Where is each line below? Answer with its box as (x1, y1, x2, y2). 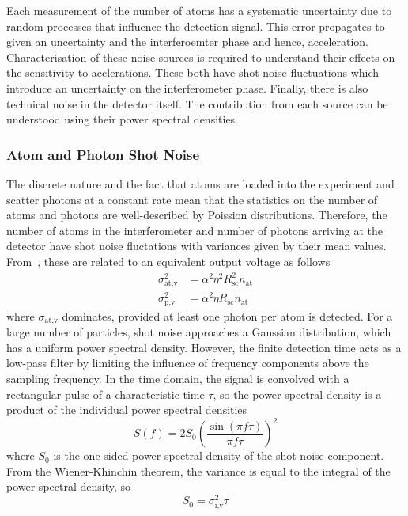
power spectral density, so (6, 478, 131, 495)
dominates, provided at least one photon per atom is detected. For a (62, 307, 393, 324)
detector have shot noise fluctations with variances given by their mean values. (6, 237, 387, 254)
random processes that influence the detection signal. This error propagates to (6, 17, 385, 34)
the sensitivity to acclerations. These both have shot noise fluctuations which (6, 64, 380, 81)
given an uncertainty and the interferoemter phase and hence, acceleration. (6, 33, 368, 50)
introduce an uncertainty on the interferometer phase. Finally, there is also (6, 79, 368, 96)
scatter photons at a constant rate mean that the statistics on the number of (6, 191, 378, 207)
